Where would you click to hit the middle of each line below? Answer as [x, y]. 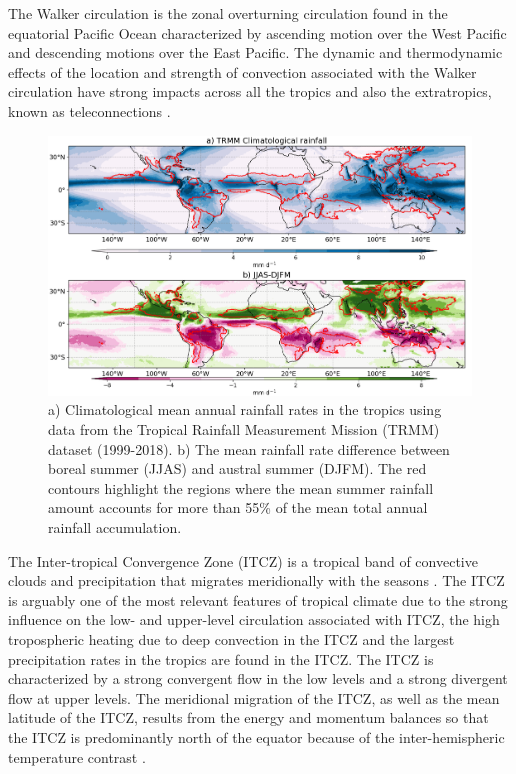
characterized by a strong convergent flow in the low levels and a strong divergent [258, 678]
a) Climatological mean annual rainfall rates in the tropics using [245, 409]
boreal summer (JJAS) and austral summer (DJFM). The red [237, 468]
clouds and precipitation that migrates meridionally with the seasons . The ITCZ [256, 580]
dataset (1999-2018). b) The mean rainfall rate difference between [249, 448]
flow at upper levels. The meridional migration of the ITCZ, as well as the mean [254, 697]
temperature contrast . [77, 756]
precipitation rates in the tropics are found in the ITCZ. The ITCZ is [221, 658]
